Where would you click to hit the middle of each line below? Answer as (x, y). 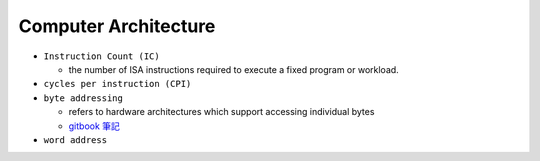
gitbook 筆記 (94, 126)
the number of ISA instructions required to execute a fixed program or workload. (233, 69)
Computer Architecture (117, 26)
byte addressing (83, 98)
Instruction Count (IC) (101, 56)
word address (75, 139)
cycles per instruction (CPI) (117, 84)
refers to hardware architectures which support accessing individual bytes (221, 112)
